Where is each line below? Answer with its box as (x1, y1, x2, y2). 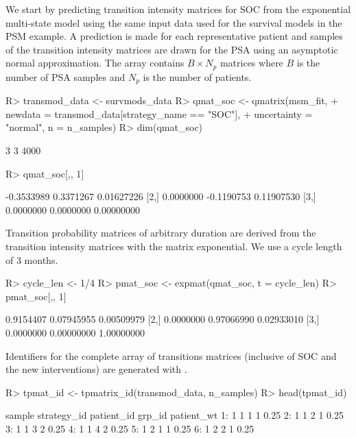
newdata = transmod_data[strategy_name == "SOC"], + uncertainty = (5, 106, 313, 121)
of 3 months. (5, 252, 58, 267)
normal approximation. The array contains (5, 56, 185, 70)
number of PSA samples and (5, 69, 126, 84)
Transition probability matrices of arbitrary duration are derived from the (5, 226, 316, 240)
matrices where (219, 56, 283, 70)
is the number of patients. (143, 69, 252, 84)
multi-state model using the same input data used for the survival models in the (5, 15, 342, 29)
